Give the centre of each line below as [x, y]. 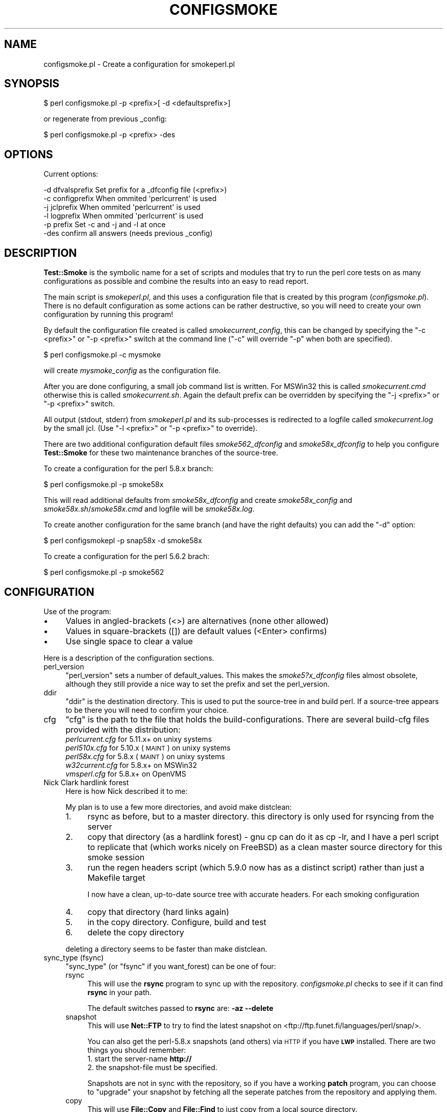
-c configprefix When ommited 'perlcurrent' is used [130, 199]
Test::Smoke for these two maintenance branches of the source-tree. [161, 453]
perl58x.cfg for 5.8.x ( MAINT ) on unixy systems [145, 756]
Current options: [71, 174]
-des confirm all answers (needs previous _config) [128, 233]
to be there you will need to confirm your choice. [147, 710]
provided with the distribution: [123, 729]
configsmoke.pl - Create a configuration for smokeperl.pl [139, 64]
